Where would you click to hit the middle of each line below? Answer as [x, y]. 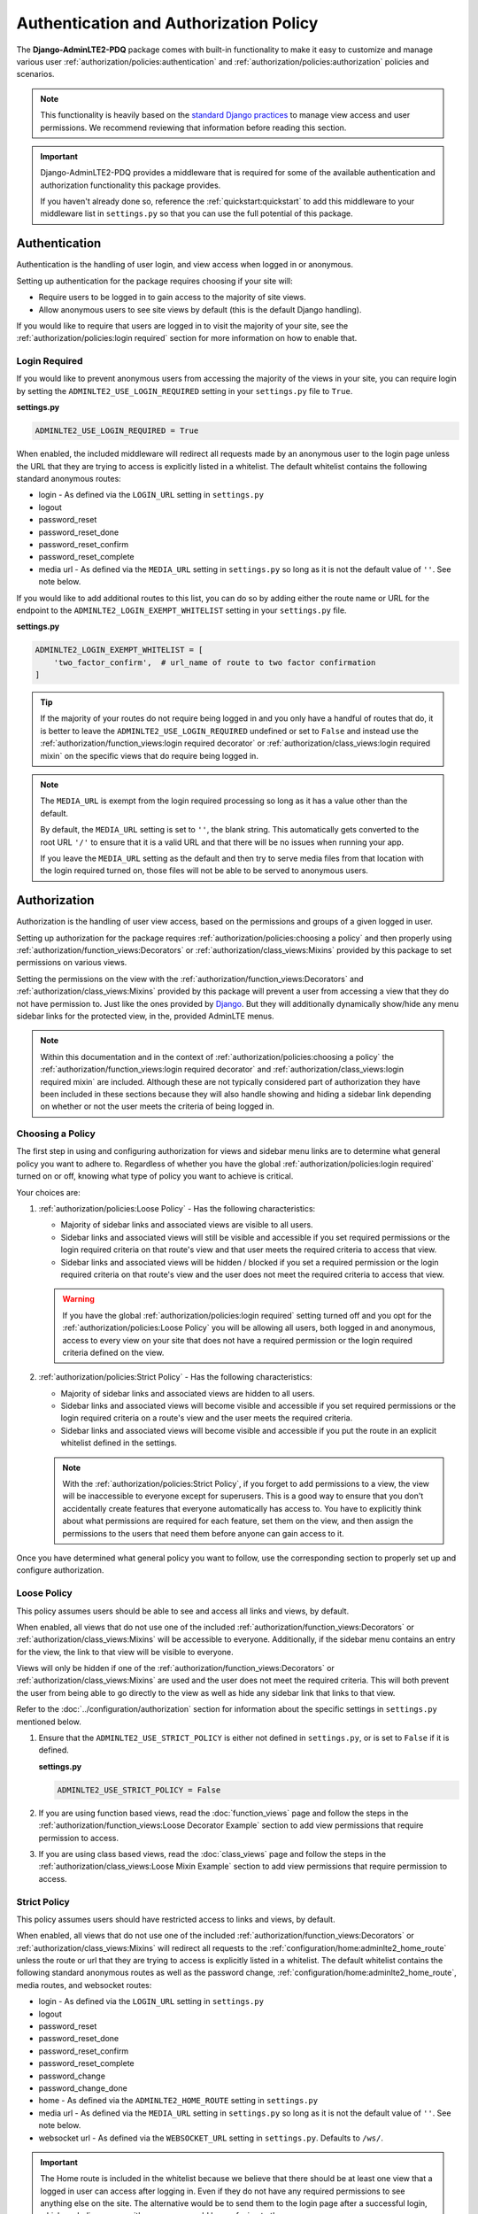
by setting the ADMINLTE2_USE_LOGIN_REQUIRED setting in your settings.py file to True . [185, 391]
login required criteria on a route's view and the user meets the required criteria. [207, 1418]
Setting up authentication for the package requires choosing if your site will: [154, 281]
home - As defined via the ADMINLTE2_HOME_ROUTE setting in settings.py [178, 2101]
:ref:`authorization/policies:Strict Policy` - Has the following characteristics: [176, 1377]
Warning [78, 1299]
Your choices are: [48, 1192]
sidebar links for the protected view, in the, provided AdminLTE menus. [145, 1016]
